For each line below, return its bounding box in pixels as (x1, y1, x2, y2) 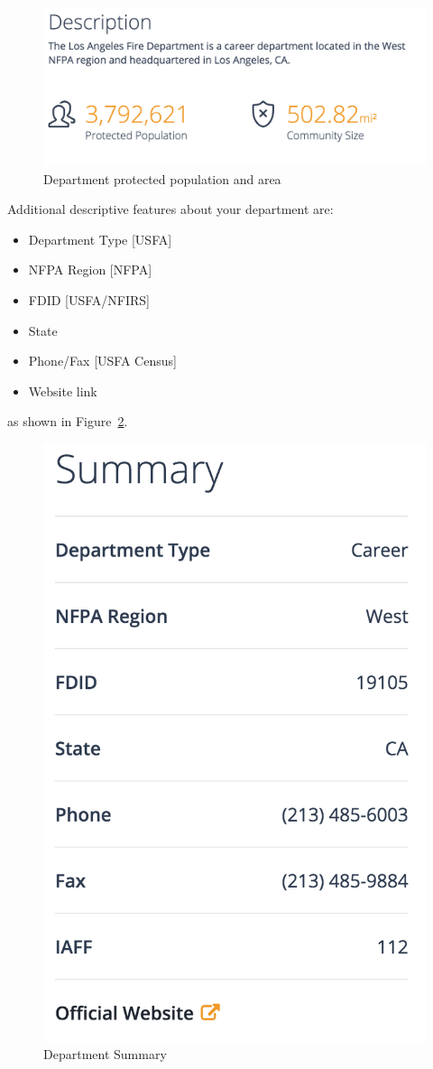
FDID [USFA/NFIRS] (28, 290, 150, 309)
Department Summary (43, 1045, 167, 1064)
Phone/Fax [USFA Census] (28, 351, 177, 370)
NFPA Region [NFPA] (28, 260, 152, 279)
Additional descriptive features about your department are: (7, 200, 334, 218)
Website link (28, 381, 97, 400)
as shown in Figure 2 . (7, 412, 128, 431)
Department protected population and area (43, 169, 281, 188)
